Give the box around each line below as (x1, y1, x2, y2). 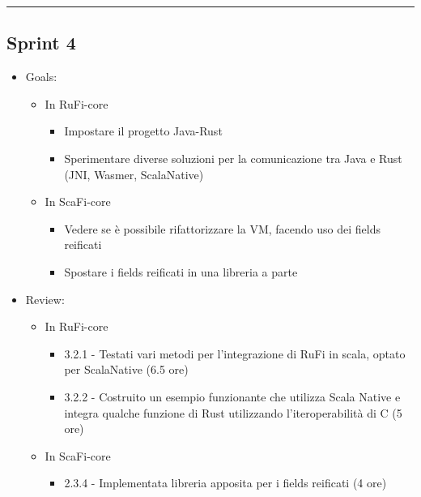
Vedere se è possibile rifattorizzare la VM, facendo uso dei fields (64, 220, 381, 237)
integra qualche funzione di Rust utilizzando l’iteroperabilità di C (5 (64, 404, 402, 421)
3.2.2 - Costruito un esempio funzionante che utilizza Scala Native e (64, 388, 401, 405)
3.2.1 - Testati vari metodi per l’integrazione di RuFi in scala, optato (64, 345, 406, 362)
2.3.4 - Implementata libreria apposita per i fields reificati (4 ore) (64, 474, 387, 491)
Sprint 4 (6, 30, 76, 55)
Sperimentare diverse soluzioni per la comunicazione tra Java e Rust (64, 149, 402, 166)
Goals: (25, 68, 57, 85)
